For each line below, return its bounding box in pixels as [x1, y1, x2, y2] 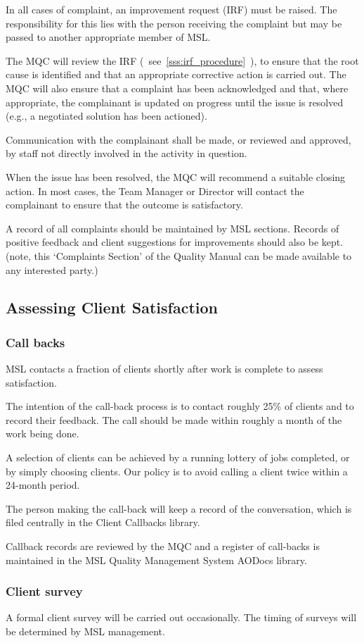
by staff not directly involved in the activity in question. [6, 146, 247, 161]
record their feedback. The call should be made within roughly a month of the [6, 412, 342, 427]
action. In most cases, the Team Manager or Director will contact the [6, 183, 304, 198]
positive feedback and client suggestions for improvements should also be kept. [6, 235, 344, 249]
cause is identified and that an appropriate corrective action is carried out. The [6, 67, 346, 82]
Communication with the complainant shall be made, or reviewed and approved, [6, 132, 351, 146]
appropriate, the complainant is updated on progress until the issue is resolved [6, 94, 344, 109]
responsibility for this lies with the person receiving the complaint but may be [6, 15, 342, 30]
